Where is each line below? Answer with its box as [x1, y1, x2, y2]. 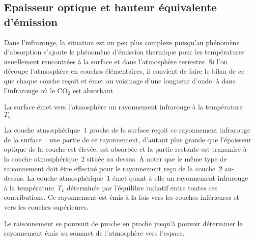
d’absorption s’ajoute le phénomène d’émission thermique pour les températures [4, 47, 245, 57]
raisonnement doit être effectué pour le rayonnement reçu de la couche [4, 163, 216, 173]
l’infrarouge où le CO [4, 85, 68, 95]
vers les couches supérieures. [4, 201, 89, 212]
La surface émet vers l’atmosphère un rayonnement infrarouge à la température [4, 102, 243, 112]
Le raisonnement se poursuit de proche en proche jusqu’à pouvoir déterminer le [4, 218, 243, 228]
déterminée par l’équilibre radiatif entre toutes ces [66, 182, 218, 192]
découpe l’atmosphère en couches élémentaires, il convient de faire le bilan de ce [4, 66, 245, 76]
